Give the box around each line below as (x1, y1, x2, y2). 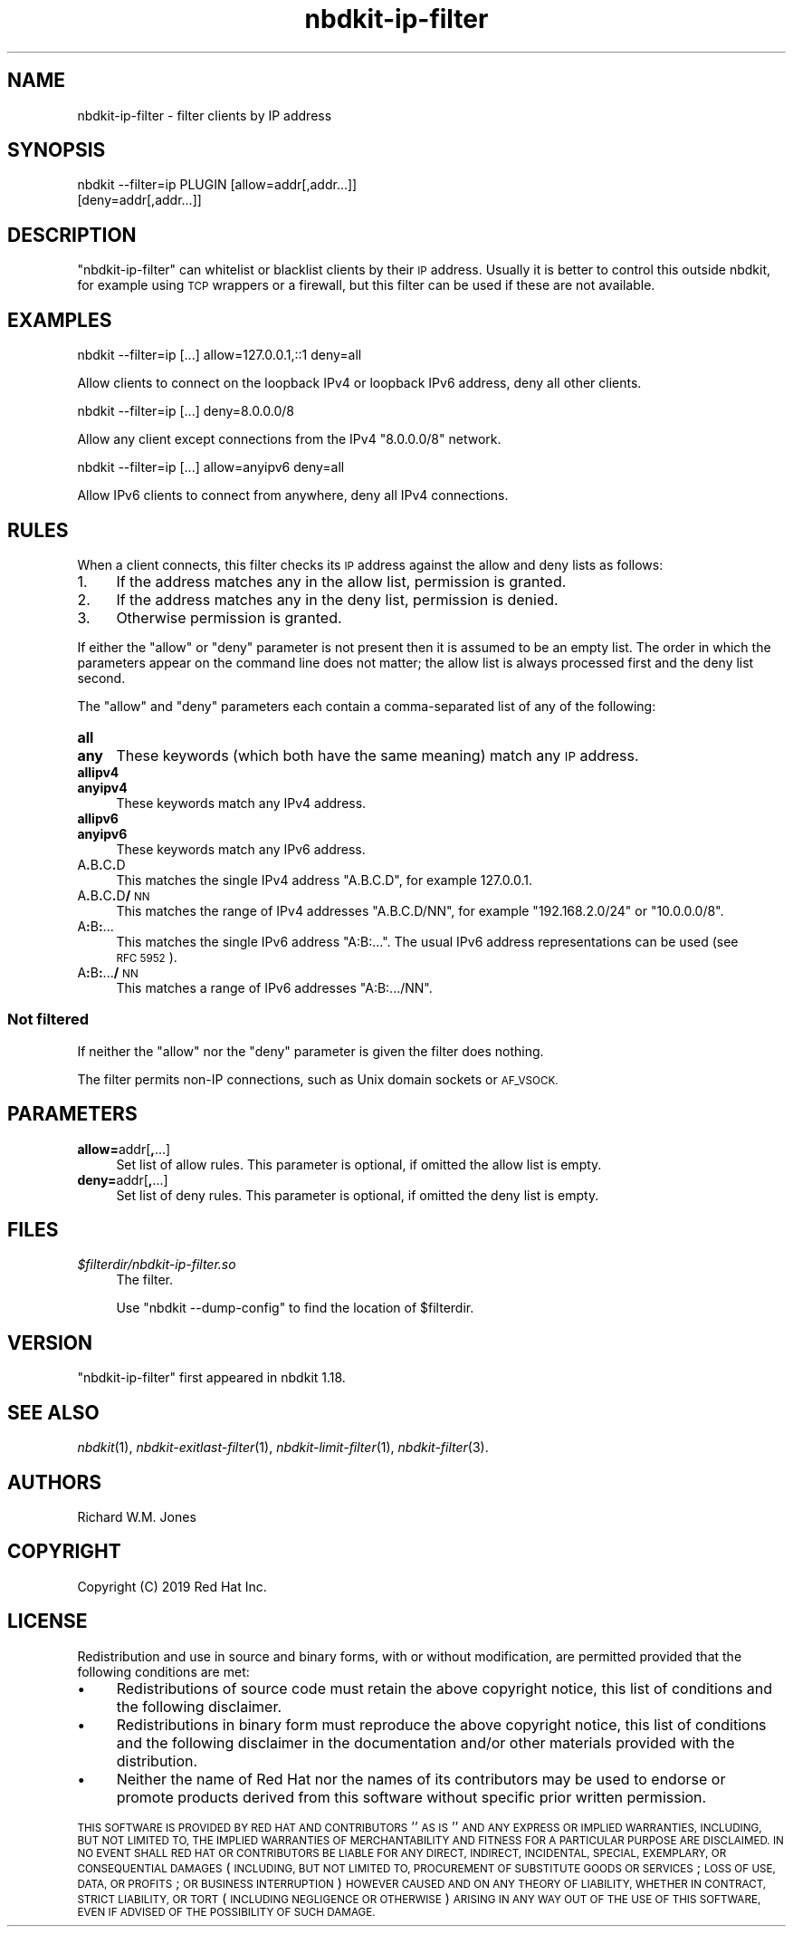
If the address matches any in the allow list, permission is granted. (116, 572, 567, 591)
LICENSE (7, 1610, 88, 1633)
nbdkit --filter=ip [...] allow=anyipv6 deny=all (77, 459, 345, 476)
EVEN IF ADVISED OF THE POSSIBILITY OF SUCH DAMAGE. (77, 1905, 376, 1919)
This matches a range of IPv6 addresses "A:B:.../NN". (116, 979, 433, 996)
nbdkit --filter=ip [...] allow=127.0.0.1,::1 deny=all (77, 347, 362, 363)
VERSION (7, 1331, 93, 1354)
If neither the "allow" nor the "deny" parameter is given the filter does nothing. (77, 1043, 544, 1059)
